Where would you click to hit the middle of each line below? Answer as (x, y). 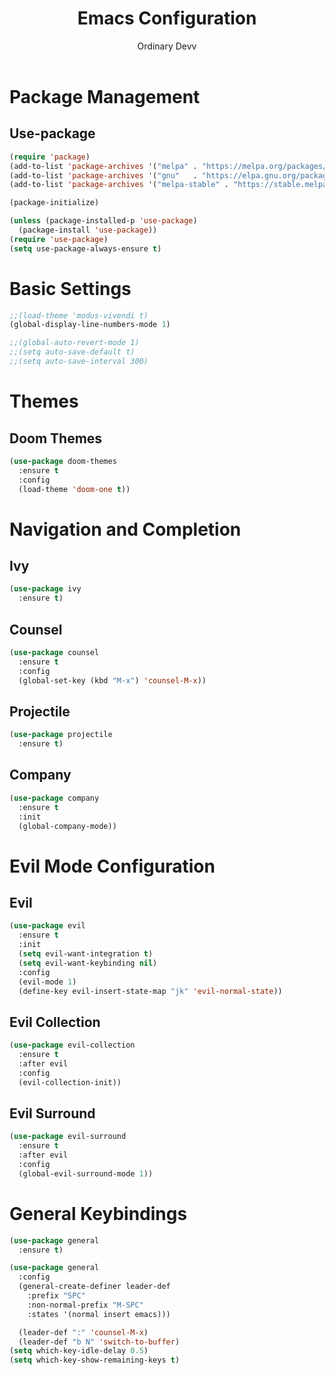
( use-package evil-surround (68, 1137)
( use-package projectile (61, 735)
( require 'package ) (50, 157)
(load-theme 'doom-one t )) (74, 489)
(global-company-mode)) (67, 826)
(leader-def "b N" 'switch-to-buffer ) (99, 1342)
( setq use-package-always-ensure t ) (85, 248)
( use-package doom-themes (63, 461)
